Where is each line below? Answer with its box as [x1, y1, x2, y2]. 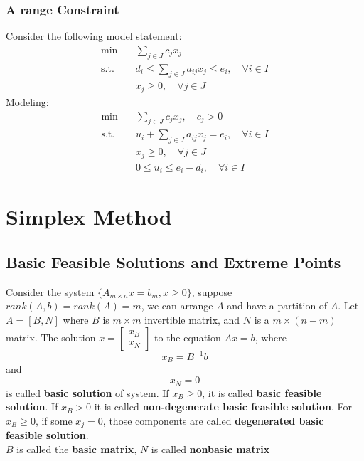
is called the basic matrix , [16, 441, 137, 456]
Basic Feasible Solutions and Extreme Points [6, 250, 341, 272]
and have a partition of [227, 298, 328, 313]
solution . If [6, 399, 58, 414]
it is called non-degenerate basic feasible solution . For [94, 399, 353, 414]
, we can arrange [141, 298, 213, 313]
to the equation [154, 329, 221, 344]
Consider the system [6, 284, 95, 299]
